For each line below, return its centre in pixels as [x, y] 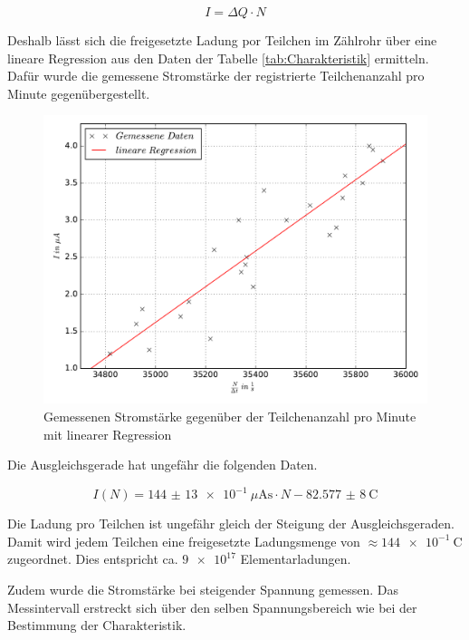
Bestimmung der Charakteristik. [97, 625]
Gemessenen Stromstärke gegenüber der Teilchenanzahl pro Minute [230, 416]
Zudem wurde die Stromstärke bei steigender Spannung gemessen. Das [203, 590]
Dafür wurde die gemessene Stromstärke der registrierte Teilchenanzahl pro [216, 76]
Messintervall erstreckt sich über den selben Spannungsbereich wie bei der [212, 607]
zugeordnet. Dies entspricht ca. [93, 559]
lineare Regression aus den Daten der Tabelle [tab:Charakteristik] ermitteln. [218, 58]
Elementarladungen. [296, 559]
